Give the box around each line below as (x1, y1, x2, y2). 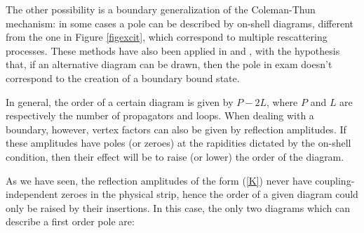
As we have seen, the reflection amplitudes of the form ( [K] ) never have (6, 173, 312, 187)
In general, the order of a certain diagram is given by (6, 94, 234, 109)
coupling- (315, 173, 355, 187)
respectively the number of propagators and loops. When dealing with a (6, 108, 314, 123)
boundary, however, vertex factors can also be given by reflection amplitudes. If (6, 121, 346, 136)
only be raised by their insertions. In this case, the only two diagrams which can (6, 200, 350, 215)
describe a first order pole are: (6, 214, 135, 229)
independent (6, 187, 58, 201)
